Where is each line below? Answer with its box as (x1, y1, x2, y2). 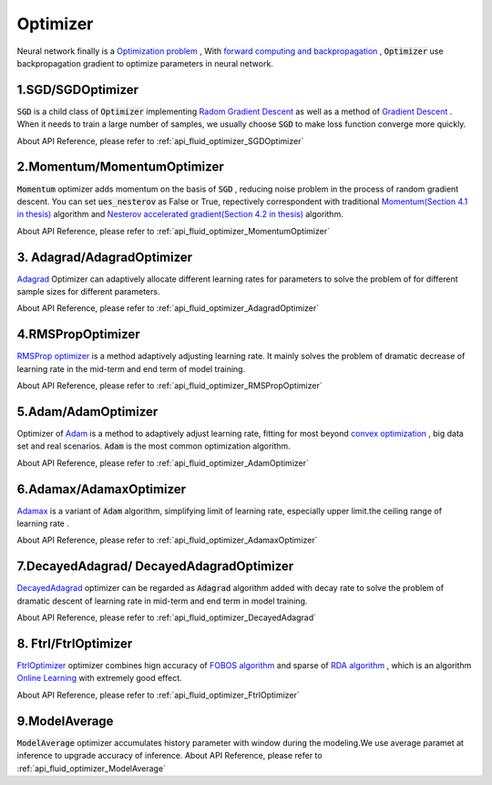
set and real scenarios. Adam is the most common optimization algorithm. (16, 440, 291, 451)
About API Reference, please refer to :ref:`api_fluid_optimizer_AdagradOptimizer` (16, 303, 320, 314)
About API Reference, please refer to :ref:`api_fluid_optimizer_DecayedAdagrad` (16, 612, 317, 624)
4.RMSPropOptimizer (16, 326, 140, 342)
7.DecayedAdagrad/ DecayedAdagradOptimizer (16, 559, 294, 574)
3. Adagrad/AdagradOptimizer (16, 249, 193, 264)
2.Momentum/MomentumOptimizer (16, 160, 224, 175)
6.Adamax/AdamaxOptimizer (16, 481, 187, 497)
